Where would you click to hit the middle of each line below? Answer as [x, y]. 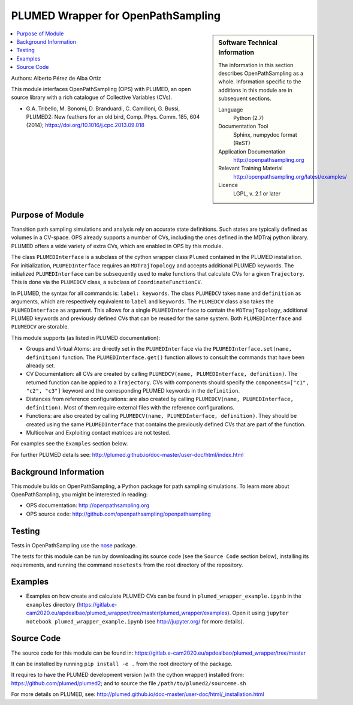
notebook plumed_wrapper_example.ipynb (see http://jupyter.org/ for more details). [135, 621]
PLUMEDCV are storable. [40, 327]
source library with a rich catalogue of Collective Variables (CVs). [92, 97]
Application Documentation [252, 151]
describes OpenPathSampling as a [261, 73]
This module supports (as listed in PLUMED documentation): [86, 338]
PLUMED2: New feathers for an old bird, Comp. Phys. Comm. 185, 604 [113, 117]
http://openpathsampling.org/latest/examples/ [290, 176]
